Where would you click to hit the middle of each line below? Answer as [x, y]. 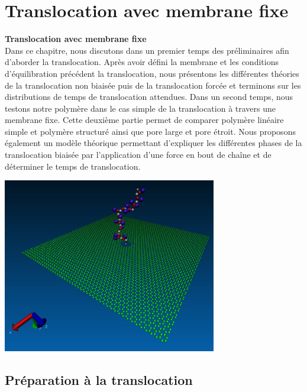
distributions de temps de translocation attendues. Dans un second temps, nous [149, 97]
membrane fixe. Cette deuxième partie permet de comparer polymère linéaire [144, 120]
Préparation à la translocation [99, 379]
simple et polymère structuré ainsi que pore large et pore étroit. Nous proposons [150, 131]
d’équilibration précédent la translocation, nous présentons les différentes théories [152, 73]
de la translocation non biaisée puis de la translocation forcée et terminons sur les [153, 85]
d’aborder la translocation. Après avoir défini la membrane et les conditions [142, 62]
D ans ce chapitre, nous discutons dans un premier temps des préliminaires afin [147, 50]
